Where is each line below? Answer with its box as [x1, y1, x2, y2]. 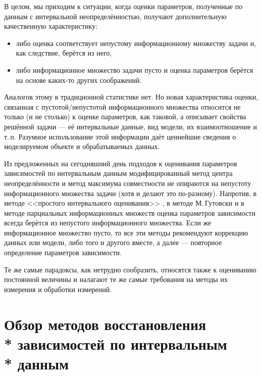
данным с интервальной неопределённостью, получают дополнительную [4, 11, 227, 21]
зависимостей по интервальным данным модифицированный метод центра [4, 168, 233, 178]
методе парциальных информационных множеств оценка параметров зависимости [4, 207, 255, 218]
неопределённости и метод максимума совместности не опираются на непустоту [4, 177, 251, 188]
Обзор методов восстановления [4, 313, 206, 334]
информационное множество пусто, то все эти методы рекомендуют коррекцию [4, 227, 248, 238]
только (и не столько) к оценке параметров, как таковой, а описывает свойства [4, 111, 246, 122]
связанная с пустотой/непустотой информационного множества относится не [4, 101, 241, 112]
